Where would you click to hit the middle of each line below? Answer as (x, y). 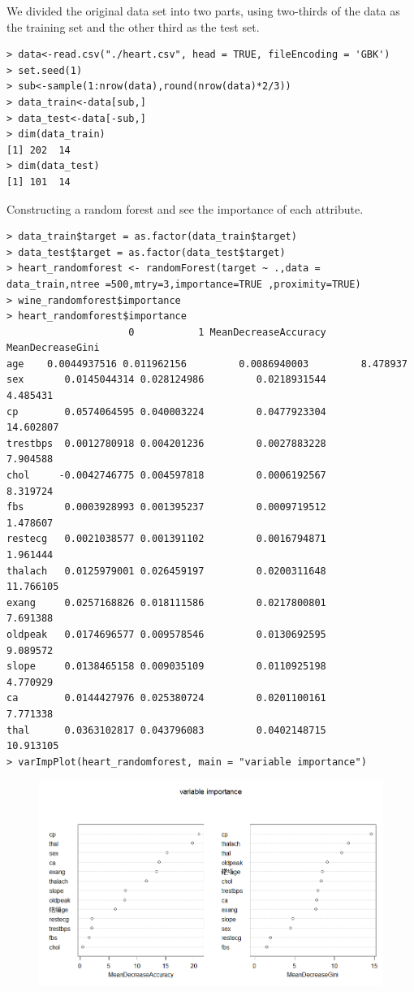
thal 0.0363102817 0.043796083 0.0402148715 (166, 730)
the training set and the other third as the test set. (133, 26)
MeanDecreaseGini (53, 348)
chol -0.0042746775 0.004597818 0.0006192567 (166, 476)
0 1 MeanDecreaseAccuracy (227, 332)
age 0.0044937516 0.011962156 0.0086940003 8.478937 (207, 364)
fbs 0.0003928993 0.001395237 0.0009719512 (166, 507)
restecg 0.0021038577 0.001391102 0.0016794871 (166, 539)
